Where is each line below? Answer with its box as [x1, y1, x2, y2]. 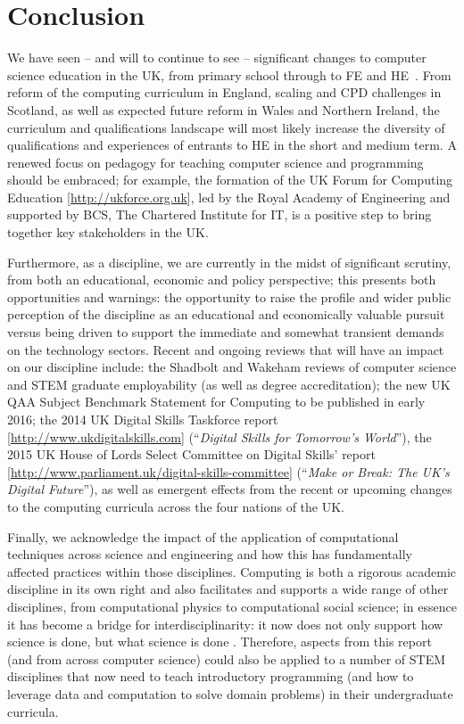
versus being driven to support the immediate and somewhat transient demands [7, 323, 444, 341]
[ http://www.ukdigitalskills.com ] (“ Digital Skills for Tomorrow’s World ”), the [7, 427, 432, 446]
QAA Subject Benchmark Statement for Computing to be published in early [7, 392, 426, 411]
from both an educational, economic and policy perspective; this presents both [7, 270, 436, 289]
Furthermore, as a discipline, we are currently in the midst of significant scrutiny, [7, 252, 452, 271]
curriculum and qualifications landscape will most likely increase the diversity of [7, 118, 445, 136]
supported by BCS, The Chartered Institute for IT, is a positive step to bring [7, 205, 432, 224]
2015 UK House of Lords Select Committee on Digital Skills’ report [7, 445, 376, 464]
